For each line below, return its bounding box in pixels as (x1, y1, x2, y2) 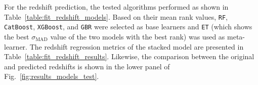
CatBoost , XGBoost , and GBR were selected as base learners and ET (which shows (4, 21, 252, 32)
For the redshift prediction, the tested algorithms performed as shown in (4, 2, 229, 12)
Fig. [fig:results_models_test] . (4, 71, 99, 81)
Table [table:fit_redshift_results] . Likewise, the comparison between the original (4, 51, 254, 62)
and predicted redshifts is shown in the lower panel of (4, 61, 170, 71)
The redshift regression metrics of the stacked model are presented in (29, 41, 244, 52)
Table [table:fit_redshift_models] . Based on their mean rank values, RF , (4, 11, 228, 22)
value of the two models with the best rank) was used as (50, 31, 225, 41)
